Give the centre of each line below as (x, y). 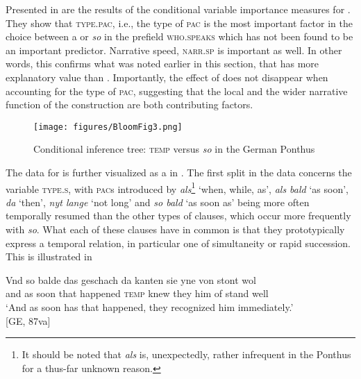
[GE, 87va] (28, 320)
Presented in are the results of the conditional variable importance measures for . (178, 9)
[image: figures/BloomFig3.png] (108, 127)
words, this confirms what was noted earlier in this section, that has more (162, 64)
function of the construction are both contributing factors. (129, 104)
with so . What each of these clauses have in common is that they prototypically (175, 229)
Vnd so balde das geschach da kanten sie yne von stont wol (131, 279)
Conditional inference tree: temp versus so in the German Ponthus (174, 149)
